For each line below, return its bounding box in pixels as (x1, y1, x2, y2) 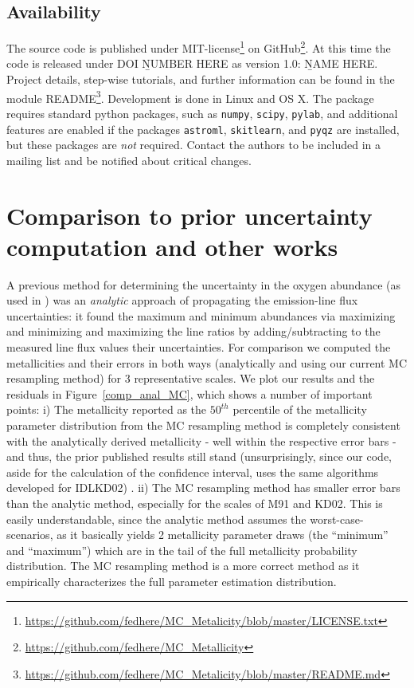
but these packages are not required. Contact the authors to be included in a (6, 136, 381, 153)
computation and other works (6, 230, 338, 262)
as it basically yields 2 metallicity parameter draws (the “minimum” (57, 526, 389, 543)
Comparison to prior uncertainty (6, 199, 373, 231)
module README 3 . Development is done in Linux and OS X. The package (6, 87, 374, 106)
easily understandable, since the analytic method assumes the (6, 510, 307, 527)
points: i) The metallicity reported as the (6, 401, 207, 418)
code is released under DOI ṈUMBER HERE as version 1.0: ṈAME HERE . (6, 55, 378, 72)
